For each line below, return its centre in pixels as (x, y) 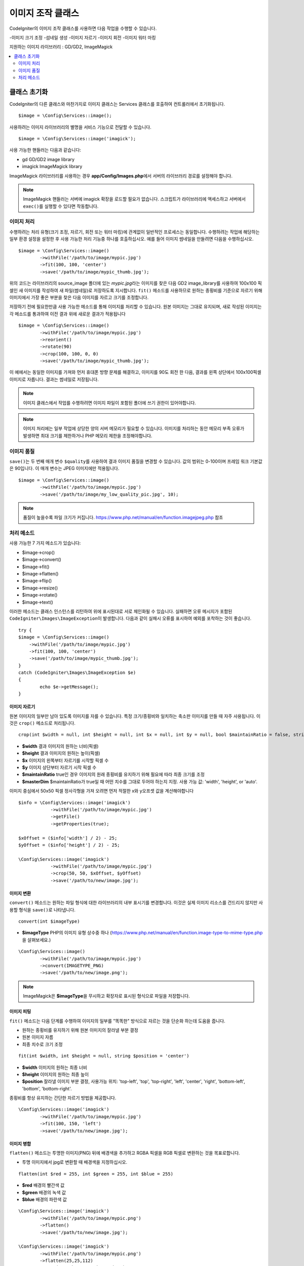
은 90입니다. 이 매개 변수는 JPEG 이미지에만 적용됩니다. (64, 468)
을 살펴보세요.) (36, 940)
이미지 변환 (20, 893)
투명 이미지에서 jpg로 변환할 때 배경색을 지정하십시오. (75, 1162)
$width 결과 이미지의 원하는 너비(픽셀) (60, 746)
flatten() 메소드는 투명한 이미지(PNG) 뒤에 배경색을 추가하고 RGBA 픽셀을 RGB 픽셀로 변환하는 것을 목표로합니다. (125, 1153)
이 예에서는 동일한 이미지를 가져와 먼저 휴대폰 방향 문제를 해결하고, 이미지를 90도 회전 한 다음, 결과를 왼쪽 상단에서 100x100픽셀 (135, 372)
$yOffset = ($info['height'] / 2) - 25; (69, 845)
